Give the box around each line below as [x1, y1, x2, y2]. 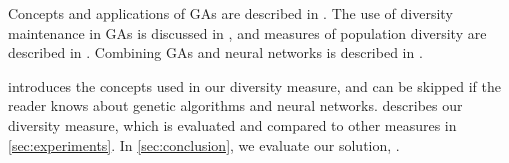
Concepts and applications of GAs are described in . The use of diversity [8, 3, 453, 23]
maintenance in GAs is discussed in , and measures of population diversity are [8, 22, 487, 43]
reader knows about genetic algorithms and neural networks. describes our [8, 95, 463, 116]
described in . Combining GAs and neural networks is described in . [8, 42, 423, 63]
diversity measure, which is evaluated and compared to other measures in [8, 114, 457, 135]
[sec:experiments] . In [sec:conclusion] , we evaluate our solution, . [8, 134, 400, 155]
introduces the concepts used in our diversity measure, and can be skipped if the [8, 75, 501, 96]
